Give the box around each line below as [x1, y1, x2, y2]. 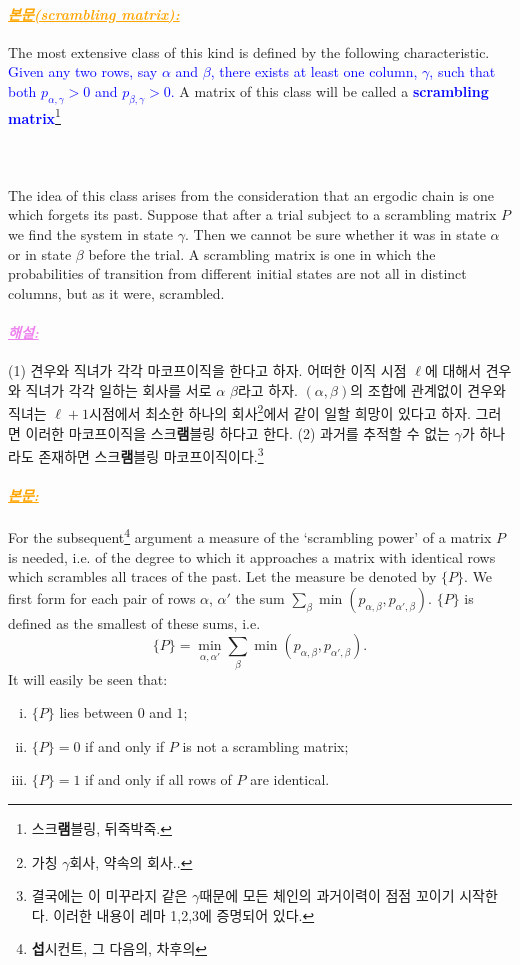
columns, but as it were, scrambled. [8, 282, 225, 303]
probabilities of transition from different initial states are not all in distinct [8, 263, 467, 284]
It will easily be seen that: [8, 668, 168, 689]
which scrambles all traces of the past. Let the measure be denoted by [8, 566, 437, 587]
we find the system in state [8, 224, 174, 245]
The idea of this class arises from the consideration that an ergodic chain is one [8, 184, 494, 205]
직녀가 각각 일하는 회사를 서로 [25, 379, 212, 400]
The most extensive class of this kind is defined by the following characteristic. [8, 41, 490, 62]
